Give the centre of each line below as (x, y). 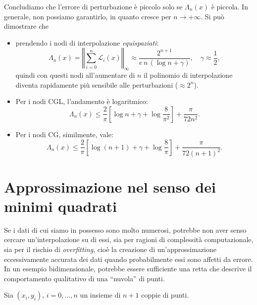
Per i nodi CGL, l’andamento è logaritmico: (82, 101)
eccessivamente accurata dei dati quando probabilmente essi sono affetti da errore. (128, 259)
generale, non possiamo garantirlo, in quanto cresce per (88, 16)
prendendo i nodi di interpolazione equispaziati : (87, 42)
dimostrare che (26, 26)
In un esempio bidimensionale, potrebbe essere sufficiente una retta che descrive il (128, 269)
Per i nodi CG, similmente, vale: (64, 134)
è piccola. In (230, 6)
